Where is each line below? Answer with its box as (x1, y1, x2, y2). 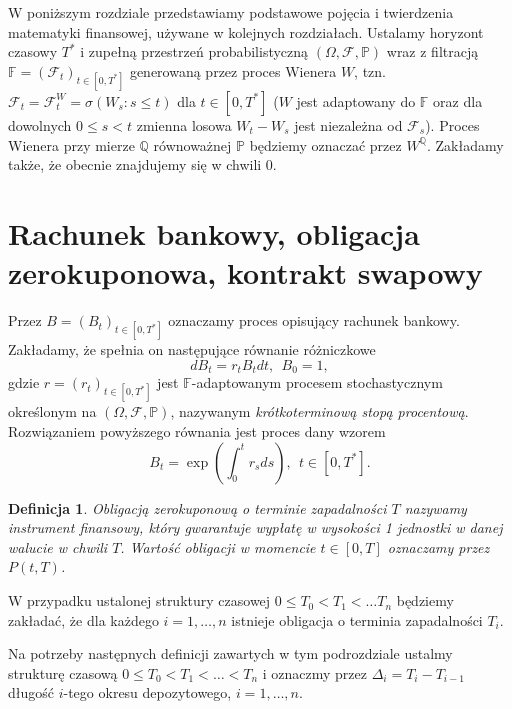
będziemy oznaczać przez (249, 134, 402, 155)
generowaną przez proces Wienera (129, 60, 337, 81)
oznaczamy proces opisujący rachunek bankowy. (168, 310, 460, 331)
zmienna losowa (136, 114, 232, 135)
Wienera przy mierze (8, 134, 135, 155)
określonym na (8, 401, 97, 422)
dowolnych (8, 114, 72, 135)
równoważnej (153, 134, 232, 155)
